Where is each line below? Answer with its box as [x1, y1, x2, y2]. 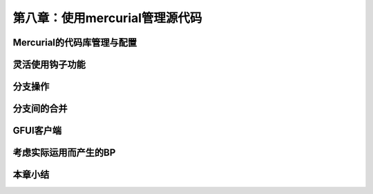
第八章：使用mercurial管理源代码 [12, 10, 202, 26]
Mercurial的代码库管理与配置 [12, 37, 137, 48]
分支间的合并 [12, 103, 68, 115]
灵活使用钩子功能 [12, 59, 86, 70]
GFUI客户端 [12, 125, 62, 137]
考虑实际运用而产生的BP [12, 147, 116, 159]
